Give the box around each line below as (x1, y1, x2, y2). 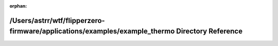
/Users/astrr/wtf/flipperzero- (9, 16, 105, 25)
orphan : (9, 3, 27, 9)
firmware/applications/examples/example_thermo (9, 27, 175, 36)
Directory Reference (176, 27, 243, 36)
